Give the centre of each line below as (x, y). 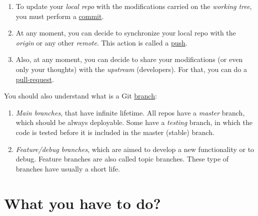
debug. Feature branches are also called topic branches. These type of (122, 159)
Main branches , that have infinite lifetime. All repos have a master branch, (130, 112)
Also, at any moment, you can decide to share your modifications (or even (129, 59)
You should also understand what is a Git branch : (80, 96)
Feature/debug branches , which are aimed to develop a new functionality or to (135, 149)
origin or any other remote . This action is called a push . (101, 42)
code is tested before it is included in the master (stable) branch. (115, 132)
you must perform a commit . (60, 16)
